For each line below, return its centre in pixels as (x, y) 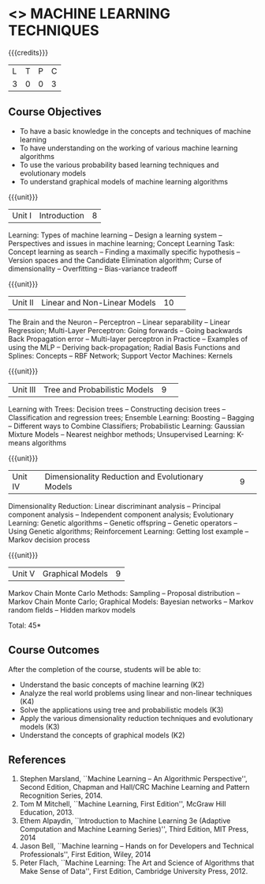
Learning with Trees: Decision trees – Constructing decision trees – (117, 409)
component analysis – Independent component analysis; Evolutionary (121, 514)
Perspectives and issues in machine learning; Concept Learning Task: (121, 243)
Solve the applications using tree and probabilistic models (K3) (121, 710)
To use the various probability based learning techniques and (119, 165)
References (37, 759)
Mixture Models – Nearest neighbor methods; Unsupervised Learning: (121, 434)
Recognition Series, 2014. (61, 795)
